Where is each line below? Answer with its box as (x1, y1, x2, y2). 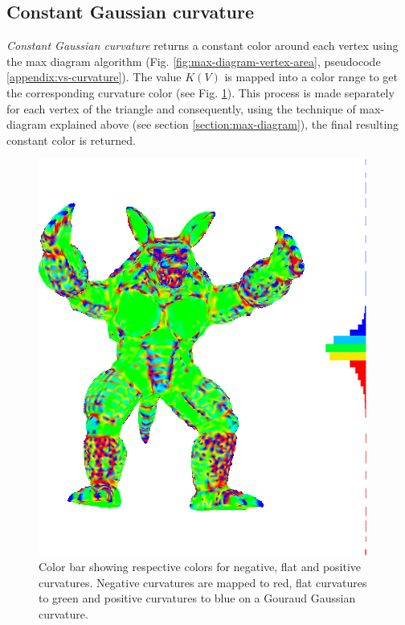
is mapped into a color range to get (224, 68, 399, 85)
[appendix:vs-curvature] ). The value (6, 68, 182, 85)
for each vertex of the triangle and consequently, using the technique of (6, 100, 356, 117)
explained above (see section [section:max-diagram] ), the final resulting (50, 116, 399, 133)
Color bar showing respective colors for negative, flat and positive (39, 557, 362, 574)
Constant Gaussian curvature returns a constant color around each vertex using (6, 37, 399, 54)
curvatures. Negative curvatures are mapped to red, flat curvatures (39, 574, 367, 590)
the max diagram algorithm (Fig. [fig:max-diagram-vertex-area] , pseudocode (6, 52, 381, 69)
